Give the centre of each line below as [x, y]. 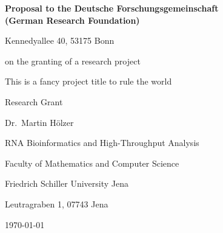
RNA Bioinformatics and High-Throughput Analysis [102, 143]
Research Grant [34, 101]
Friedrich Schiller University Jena [67, 183]
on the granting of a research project [73, 61]
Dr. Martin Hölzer [39, 122]
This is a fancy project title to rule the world [88, 81]
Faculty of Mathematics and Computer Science [92, 163]
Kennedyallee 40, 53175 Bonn [60, 40]
